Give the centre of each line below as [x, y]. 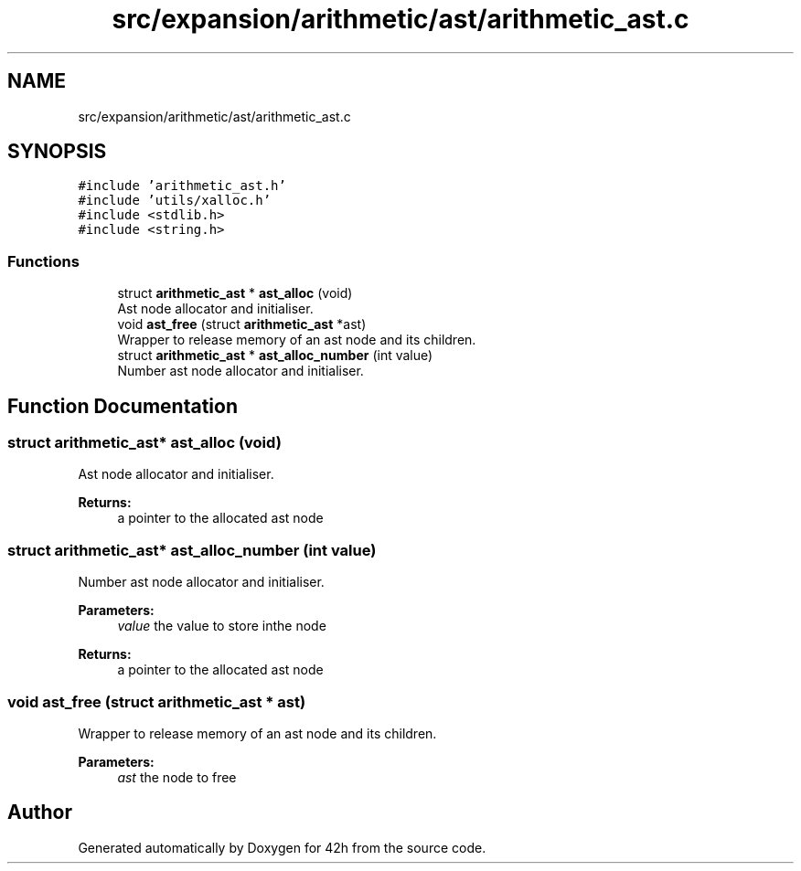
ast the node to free [177, 777]
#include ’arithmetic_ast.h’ [182, 186]
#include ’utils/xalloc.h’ [175, 201]
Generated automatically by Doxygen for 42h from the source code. [282, 847]
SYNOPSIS [57, 152]
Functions [43, 261]
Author [40, 813]
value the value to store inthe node [222, 626]
